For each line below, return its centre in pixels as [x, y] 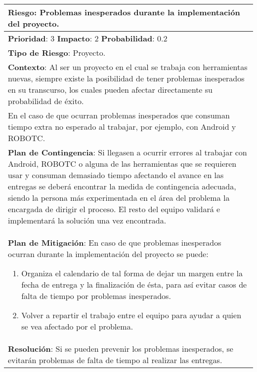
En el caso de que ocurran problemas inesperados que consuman [119, 115]
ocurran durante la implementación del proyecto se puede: [108, 254]
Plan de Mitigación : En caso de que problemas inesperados [115, 242]
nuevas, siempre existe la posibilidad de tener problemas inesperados [126, 78]
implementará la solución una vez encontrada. [87, 220]
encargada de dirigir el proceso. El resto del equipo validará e [114, 209]
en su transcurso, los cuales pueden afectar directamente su [110, 90]
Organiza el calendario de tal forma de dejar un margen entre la [132, 273]
